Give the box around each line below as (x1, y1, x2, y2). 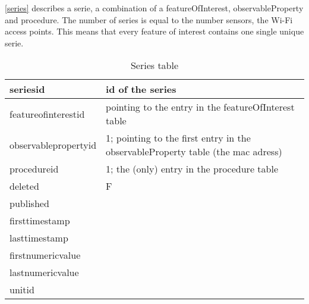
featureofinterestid (10, 106, 85, 121)
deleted (10, 179, 39, 193)
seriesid (10, 82, 45, 96)
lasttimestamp (10, 231, 68, 245)
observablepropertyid (10, 137, 97, 152)
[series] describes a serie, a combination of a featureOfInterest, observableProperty (5, 2, 304, 14)
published (10, 196, 49, 211)
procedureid (10, 162, 59, 176)
